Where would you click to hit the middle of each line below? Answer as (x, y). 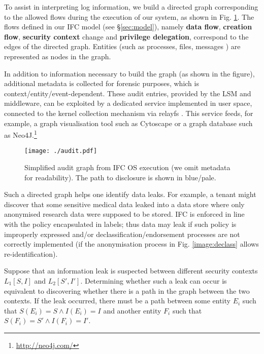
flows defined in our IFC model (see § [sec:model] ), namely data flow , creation (128, 27)
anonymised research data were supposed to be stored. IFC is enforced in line (124, 214)
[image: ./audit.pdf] (61, 151)
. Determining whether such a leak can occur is (154, 280)
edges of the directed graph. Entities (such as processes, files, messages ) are (122, 46)
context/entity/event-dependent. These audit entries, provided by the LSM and (128, 93)
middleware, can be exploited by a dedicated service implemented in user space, (128, 103)
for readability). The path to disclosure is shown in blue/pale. (120, 177)
